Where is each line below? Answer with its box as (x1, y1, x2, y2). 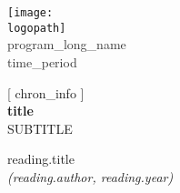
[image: (7, 6, 54, 19)
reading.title (7, 149, 75, 168)
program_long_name (7, 35, 126, 54)
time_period (7, 52, 77, 71)
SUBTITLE (7, 118, 73, 137)
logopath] (7, 21, 66, 35)
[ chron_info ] (7, 83, 85, 102)
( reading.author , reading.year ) (7, 167, 174, 186)
